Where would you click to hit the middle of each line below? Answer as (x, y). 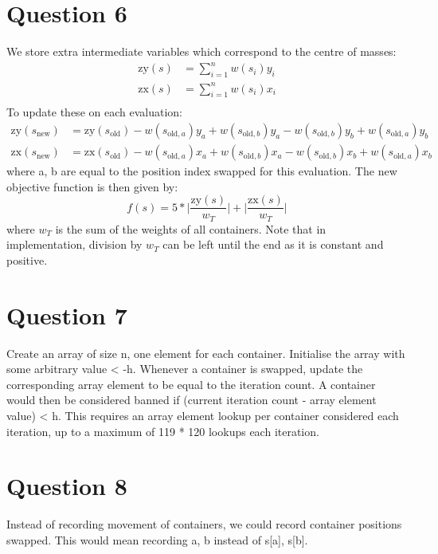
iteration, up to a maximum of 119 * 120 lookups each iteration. (163, 431)
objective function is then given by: (92, 186)
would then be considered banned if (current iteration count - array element (192, 400)
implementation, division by (74, 244)
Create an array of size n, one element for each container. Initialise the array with (206, 353)
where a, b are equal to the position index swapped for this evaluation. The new (202, 171)
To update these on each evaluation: (94, 112)
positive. (27, 259)
